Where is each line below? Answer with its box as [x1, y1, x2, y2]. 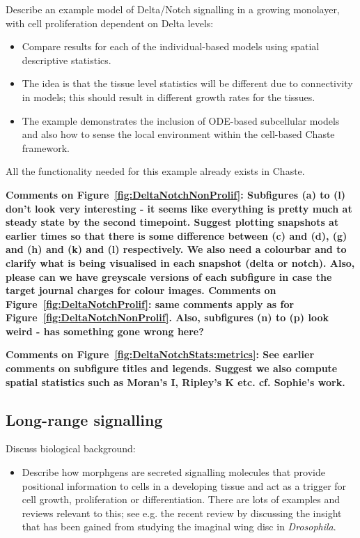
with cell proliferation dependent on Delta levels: [6, 15, 214, 30]
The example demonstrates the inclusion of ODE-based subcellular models [22, 113, 340, 128]
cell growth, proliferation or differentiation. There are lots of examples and [22, 492, 341, 507]
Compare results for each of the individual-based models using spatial [22, 39, 320, 54]
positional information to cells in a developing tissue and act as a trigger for [22, 478, 347, 493]
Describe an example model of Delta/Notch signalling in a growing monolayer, [6, 2, 340, 16]
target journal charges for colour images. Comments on [6, 283, 276, 298]
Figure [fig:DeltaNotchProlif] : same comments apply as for [6, 296, 295, 311]
